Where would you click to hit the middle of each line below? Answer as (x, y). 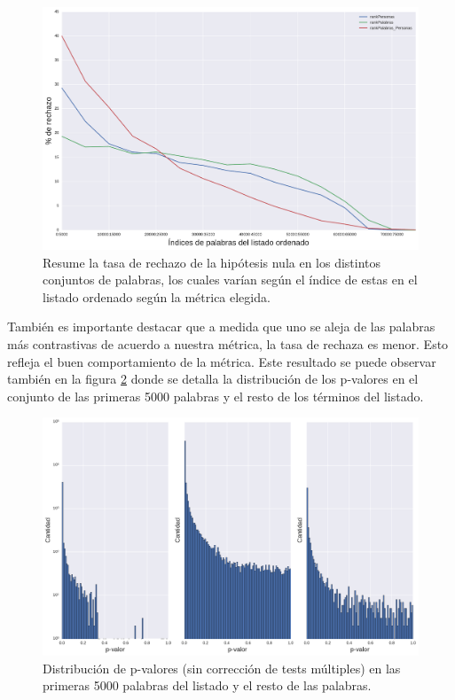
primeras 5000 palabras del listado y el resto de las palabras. (207, 685)
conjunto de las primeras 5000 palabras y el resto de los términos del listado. (216, 396)
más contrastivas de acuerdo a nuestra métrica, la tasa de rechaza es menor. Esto (228, 343)
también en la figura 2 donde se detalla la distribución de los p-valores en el (213, 379)
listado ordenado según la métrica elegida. (157, 296)
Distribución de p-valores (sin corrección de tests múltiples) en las (222, 668)
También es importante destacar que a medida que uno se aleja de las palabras (221, 327)
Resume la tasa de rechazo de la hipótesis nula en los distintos (212, 262)
